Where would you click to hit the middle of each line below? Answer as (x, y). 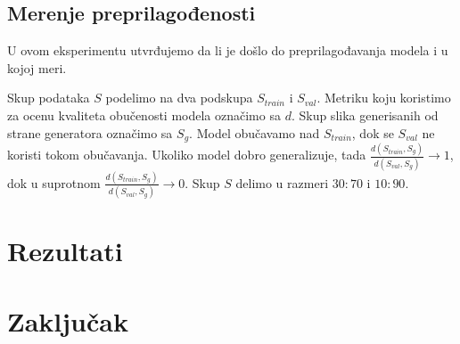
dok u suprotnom (54, 182)
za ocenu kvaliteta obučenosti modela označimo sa (144, 115)
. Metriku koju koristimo (384, 98)
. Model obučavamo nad (255, 132)
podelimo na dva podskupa (179, 98)
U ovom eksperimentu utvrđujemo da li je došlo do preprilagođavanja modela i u (228, 50)
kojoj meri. (37, 67)
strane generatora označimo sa (90, 132)
